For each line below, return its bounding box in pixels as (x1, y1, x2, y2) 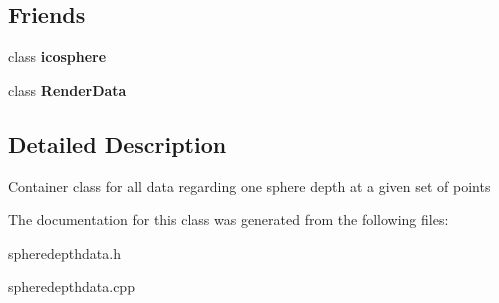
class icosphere (8, 46, 107, 67)
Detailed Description (8, 128, 227, 159)
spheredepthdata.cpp (8, 276, 135, 297)
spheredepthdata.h (8, 242, 121, 263)
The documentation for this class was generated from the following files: (8, 209, 449, 230)
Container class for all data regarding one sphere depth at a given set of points (8, 175, 491, 196)
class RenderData (8, 79, 127, 100)
